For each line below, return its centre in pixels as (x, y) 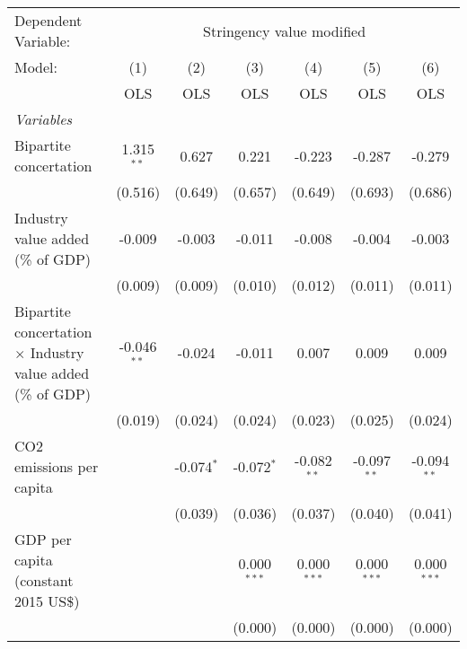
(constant (44, 580)
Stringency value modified (285, 31)
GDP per (43, 539)
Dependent (48, 20)
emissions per (57, 466)
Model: (36, 67)
